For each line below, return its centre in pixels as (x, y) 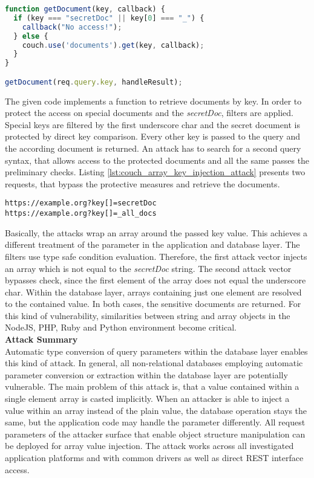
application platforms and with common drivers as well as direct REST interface (154, 457)
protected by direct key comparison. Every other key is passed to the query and (152, 136)
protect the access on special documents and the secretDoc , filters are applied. (149, 113)
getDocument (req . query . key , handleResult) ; (94, 82)
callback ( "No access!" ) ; (72, 27)
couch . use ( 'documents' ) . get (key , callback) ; (113, 45)
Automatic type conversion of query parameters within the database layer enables (156, 351)
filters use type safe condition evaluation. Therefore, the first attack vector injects (156, 256)
